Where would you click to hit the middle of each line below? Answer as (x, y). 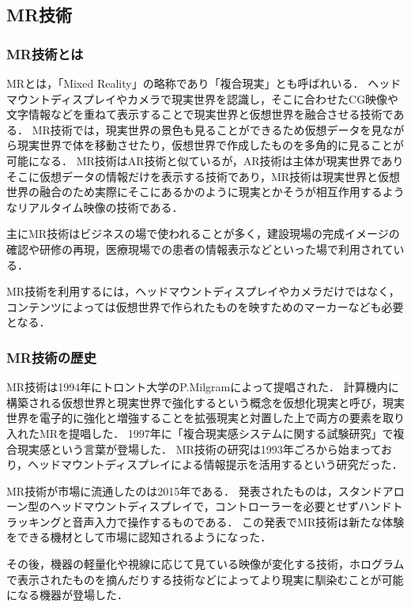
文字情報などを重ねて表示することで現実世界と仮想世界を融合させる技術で (200, 114)
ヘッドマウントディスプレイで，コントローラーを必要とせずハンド (221, 506)
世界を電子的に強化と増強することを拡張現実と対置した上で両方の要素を (194, 418)
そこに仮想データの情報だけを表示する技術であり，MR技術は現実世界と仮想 (204, 176)
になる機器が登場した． (67, 595)
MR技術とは (45, 53)
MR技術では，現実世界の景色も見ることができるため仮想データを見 (207, 129)
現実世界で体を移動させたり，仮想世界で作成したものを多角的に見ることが (211, 145)
